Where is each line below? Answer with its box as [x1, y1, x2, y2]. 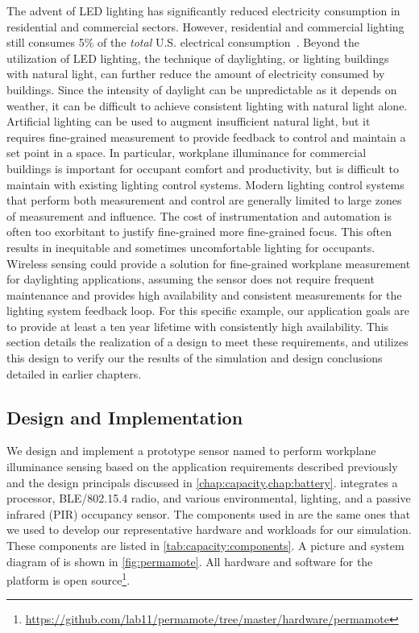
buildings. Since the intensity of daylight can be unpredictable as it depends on [6, 81, 397, 97]
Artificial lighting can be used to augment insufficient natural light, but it [6, 113, 371, 130]
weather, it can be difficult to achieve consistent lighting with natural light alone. [6, 97, 408, 114]
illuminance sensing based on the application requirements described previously [6, 458, 398, 475]
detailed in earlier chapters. [6, 365, 142, 382]
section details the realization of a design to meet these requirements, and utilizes [6, 333, 409, 350]
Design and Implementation [6, 404, 243, 429]
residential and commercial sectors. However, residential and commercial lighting [6, 18, 404, 35]
